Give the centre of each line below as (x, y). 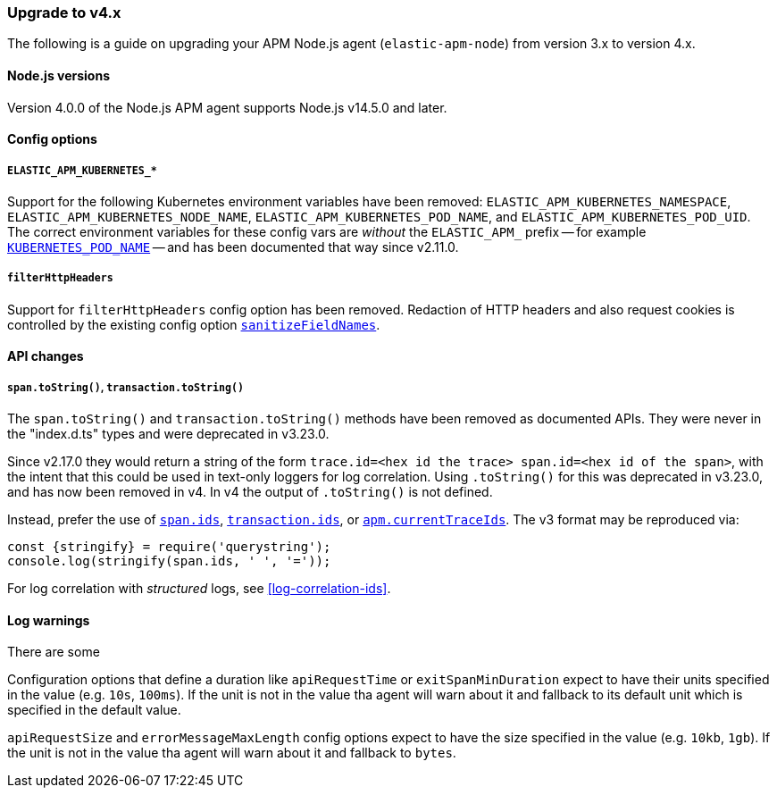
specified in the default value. (94, 710)
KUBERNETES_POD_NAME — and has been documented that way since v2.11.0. (233, 247)
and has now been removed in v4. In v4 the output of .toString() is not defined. (250, 492)
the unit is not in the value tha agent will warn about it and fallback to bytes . (232, 753)
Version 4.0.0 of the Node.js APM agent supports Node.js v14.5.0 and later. (227, 107)
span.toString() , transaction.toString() (125, 387)
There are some (54, 652)
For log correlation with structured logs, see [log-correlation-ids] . (199, 589)
